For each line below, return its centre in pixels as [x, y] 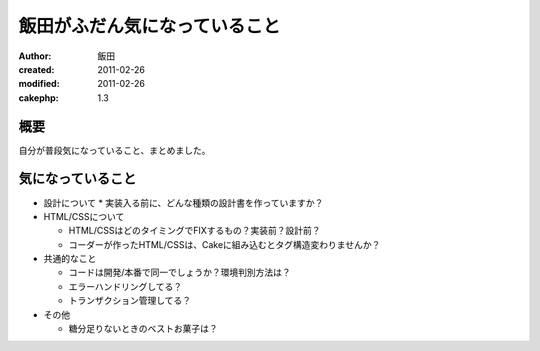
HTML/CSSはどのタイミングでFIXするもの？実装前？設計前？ [194, 231]
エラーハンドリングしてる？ [125, 286]
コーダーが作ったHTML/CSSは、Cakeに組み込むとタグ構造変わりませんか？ [224, 244]
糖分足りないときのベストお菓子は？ [143, 329]
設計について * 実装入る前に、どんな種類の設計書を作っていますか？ [183, 202]
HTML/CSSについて [84, 216]
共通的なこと [70, 259]
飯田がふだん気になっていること [149, 26]
